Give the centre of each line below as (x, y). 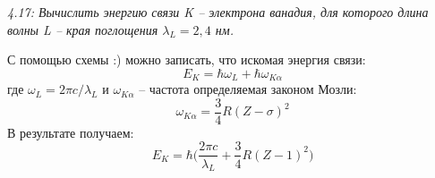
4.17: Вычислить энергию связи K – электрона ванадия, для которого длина (218, 12)
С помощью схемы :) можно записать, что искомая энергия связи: (187, 59)
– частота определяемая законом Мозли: (248, 89)
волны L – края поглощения (83, 29)
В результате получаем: (71, 132)
